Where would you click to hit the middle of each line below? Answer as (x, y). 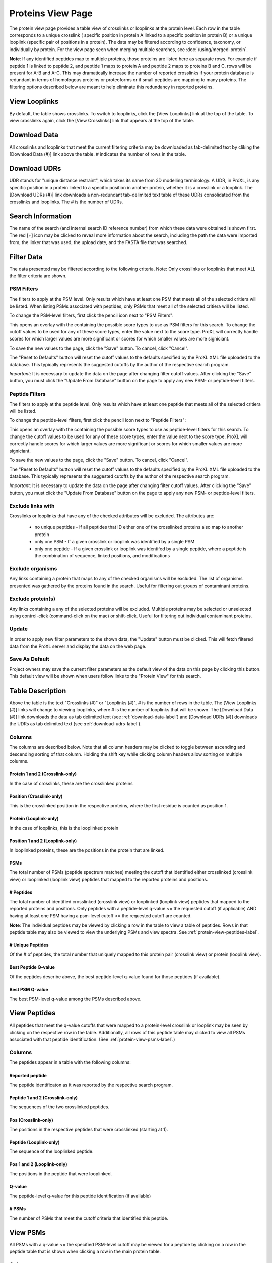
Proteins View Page (51, 13)
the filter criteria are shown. (38, 276)
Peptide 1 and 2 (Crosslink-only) (44, 1098)
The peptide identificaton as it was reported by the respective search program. (91, 1085)
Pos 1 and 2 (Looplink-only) (38, 1164)
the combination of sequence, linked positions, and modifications (102, 555)
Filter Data (26, 257)
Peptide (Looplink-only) (35, 1142)
